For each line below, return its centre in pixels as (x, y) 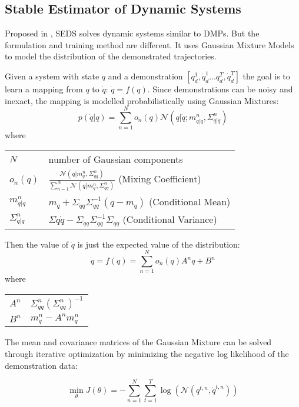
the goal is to (266, 76)
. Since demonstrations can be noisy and (220, 89)
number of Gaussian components (116, 159)
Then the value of (37, 244)
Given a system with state (52, 76)
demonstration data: (41, 365)
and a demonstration (145, 76)
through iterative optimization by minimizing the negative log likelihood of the (147, 354)
